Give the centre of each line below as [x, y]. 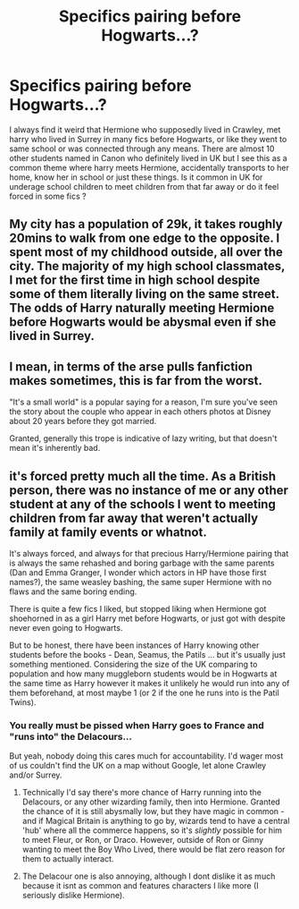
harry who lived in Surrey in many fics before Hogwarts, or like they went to [148, 139]
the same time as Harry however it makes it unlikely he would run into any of [149, 683]
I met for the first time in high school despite [135, 280]
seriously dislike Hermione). [73, 896]
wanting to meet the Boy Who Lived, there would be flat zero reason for [154, 850]
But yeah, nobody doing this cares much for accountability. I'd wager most [146, 756]
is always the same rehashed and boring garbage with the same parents [142, 563]
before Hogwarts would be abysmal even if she [143, 323]
